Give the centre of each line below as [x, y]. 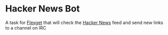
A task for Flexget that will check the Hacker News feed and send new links [84, 22]
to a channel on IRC [26, 27]
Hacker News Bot [43, 9]
